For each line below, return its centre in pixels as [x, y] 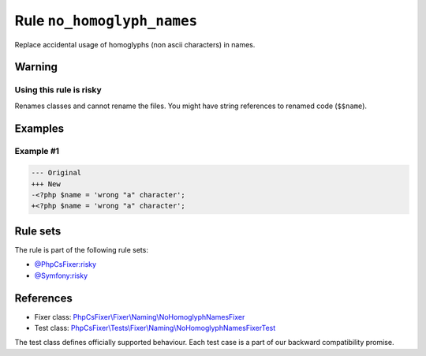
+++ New [46, 184]
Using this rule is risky [58, 90]
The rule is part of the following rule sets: [82, 249]
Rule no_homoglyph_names [106, 21]
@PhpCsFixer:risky [65, 264]
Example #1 [37, 152]
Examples [39, 128]
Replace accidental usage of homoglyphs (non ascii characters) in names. [135, 44]
